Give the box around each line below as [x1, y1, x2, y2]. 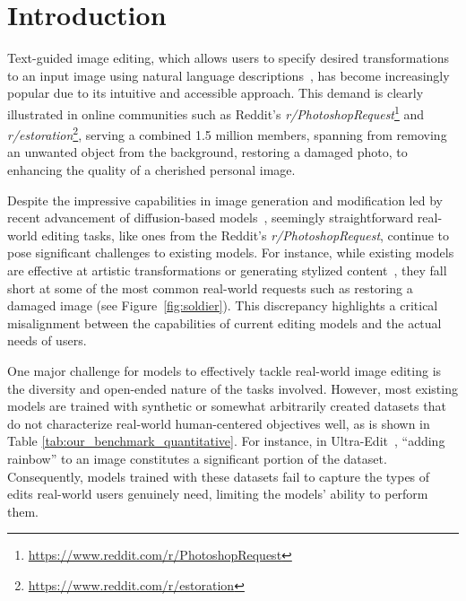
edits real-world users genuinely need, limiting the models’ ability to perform [7, 484, 428, 503]
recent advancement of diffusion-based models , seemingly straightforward [7, 208, 414, 227]
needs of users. [7, 331, 87, 350]
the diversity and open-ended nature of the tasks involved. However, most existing [7, 379, 458, 397]
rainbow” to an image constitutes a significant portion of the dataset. [7, 449, 387, 467]
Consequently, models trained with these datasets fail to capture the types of [7, 466, 430, 485]
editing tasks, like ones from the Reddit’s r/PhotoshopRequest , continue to [41, 225, 450, 244]
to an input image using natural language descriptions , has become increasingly [7, 65, 450, 84]
